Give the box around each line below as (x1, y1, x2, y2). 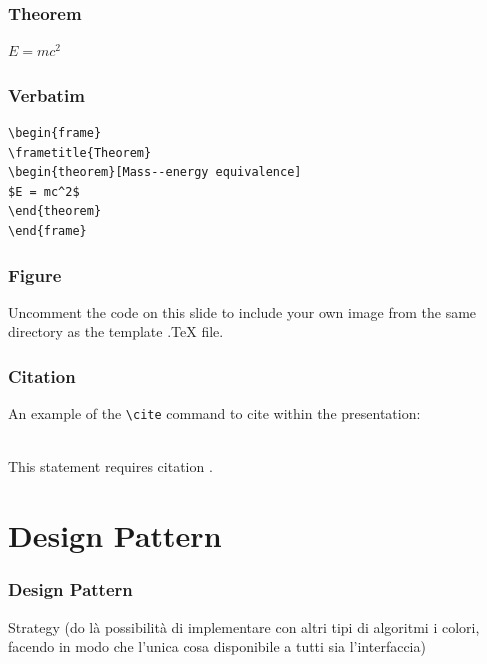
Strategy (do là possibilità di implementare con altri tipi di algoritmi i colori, (8, 616, 480, 637)
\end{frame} (8, 224, 87, 238)
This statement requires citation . (8, 456, 213, 477)
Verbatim (8, 82, 85, 107)
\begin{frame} (8, 126, 102, 141)
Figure (8, 262, 62, 287)
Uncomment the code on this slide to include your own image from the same (8, 301, 477, 322)
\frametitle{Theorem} (8, 145, 152, 160)
